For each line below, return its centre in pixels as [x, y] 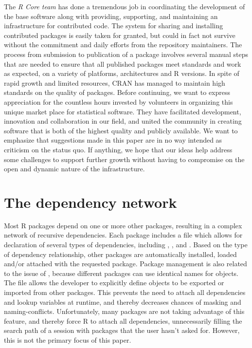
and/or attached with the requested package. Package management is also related [126, 264]
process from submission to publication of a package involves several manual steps [126, 54]
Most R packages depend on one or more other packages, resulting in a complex [123, 225]
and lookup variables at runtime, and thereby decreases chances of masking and [123, 302]
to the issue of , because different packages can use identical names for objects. [121, 273]
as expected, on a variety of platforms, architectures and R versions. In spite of [122, 73]
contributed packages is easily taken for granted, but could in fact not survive [120, 35]
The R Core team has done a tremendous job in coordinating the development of [125, 6]
